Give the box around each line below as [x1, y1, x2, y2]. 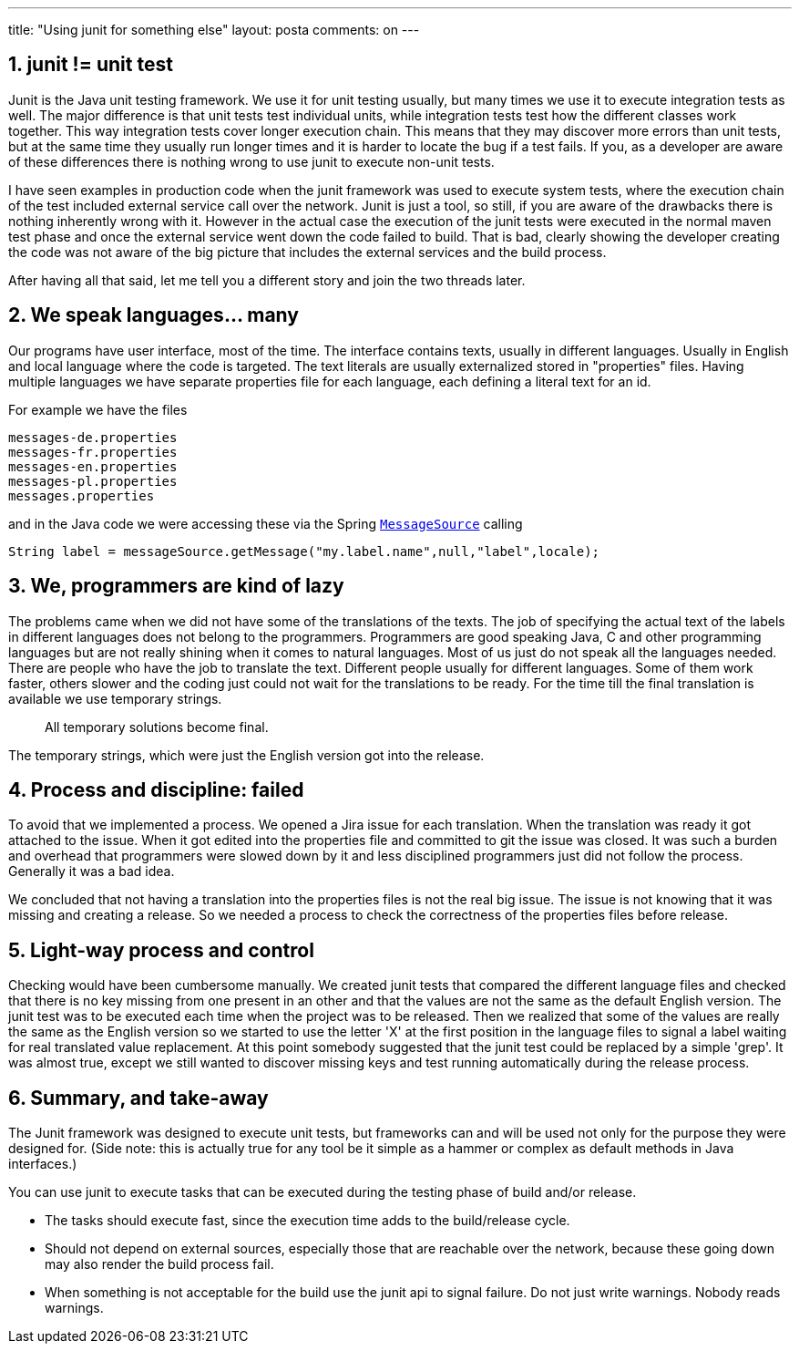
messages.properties [8, 488, 155, 503]
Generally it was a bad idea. [8, 863, 175, 880]
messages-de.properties [8, 429, 178, 445]
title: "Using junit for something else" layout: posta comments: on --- [8, 22, 420, 37]
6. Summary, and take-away [8, 1086, 269, 1109]
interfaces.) [8, 1156, 77, 1172]
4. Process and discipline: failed [8, 778, 304, 801]
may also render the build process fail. [45, 1256, 274, 1273]
